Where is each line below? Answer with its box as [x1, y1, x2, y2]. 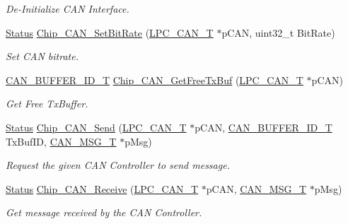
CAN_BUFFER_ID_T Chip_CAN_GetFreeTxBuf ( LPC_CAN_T [6, 72, 303, 87]
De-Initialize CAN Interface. [6, 1, 129, 16]
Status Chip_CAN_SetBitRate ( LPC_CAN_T [6, 25, 214, 40]
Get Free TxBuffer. [6, 96, 88, 111]
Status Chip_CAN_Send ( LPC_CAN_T [6, 119, 187, 134]
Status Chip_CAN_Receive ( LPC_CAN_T [6, 181, 199, 196]
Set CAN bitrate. [6, 49, 79, 64]
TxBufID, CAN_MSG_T [6, 134, 117, 148]
